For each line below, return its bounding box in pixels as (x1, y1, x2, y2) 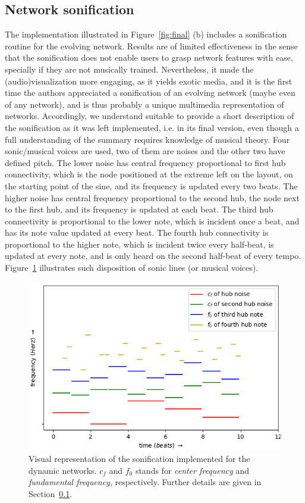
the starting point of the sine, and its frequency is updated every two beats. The (5, 179, 298, 192)
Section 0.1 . (29, 487, 73, 499)
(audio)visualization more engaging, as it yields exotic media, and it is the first (5, 74, 293, 87)
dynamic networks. (29, 464, 97, 476)
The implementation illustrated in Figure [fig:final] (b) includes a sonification (5, 28, 287, 40)
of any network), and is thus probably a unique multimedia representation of (5, 98, 284, 110)
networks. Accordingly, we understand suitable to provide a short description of (5, 110, 294, 122)
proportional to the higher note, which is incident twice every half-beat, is (5, 238, 274, 250)
